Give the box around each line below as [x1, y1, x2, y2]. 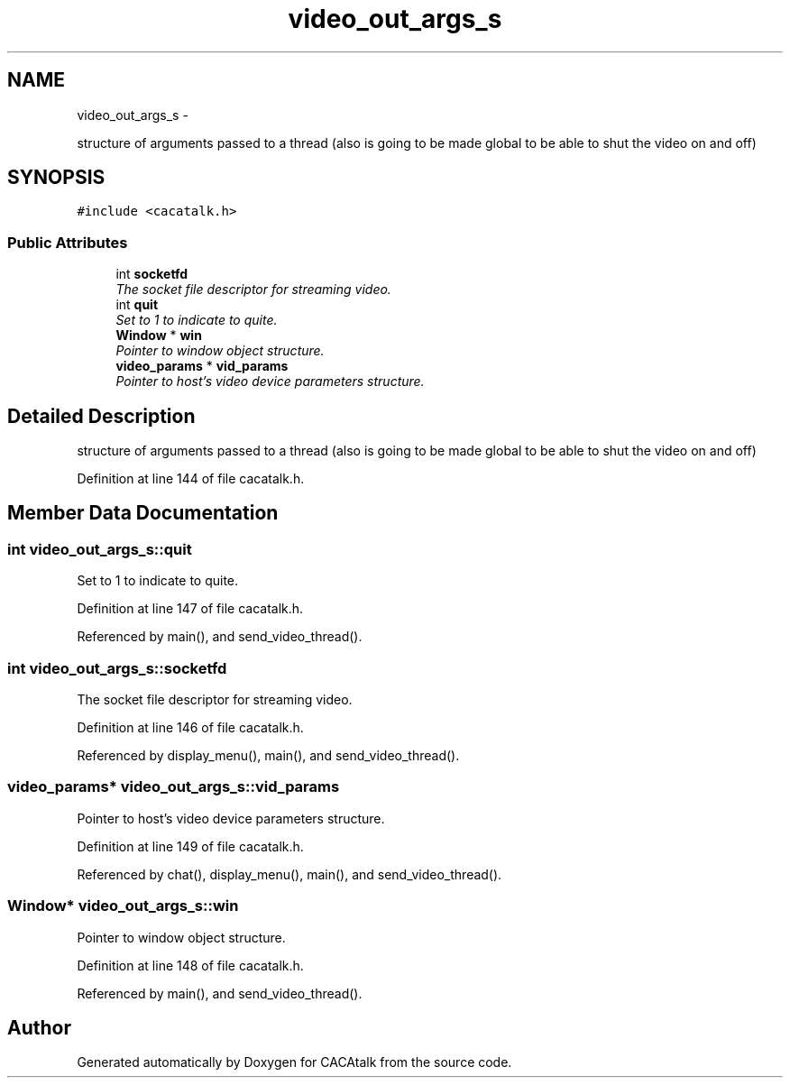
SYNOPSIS [7, 166, 106, 189]
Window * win [115, 327, 202, 344]
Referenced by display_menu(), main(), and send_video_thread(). [77, 748, 460, 763]
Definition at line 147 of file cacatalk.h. [77, 601, 304, 617]
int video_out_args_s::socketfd [7, 658, 227, 677]
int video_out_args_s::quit [7, 539, 192, 558]
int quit [115, 297, 159, 313]
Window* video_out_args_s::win [7, 897, 239, 915]
